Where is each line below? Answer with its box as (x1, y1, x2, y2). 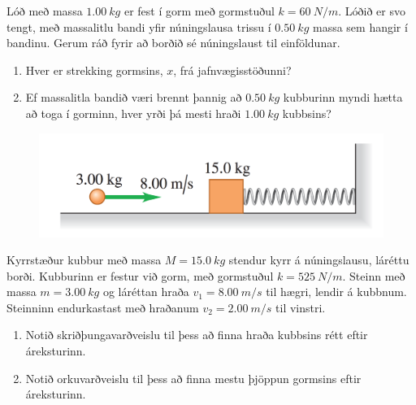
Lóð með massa (6, 2, 83, 19)
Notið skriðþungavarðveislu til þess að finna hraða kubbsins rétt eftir (25, 326, 368, 343)
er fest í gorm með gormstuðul (123, 2, 275, 19)
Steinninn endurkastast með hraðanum (6, 298, 199, 316)
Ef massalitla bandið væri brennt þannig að (25, 89, 242, 106)
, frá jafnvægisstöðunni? (173, 61, 292, 78)
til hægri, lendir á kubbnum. (266, 283, 407, 300)
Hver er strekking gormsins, (25, 61, 163, 78)
